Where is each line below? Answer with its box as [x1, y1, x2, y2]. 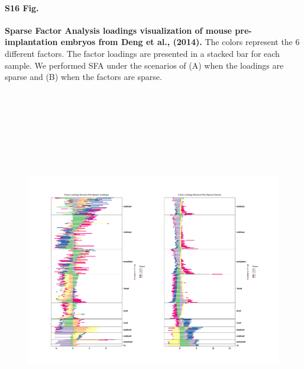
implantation [5, 36, 58, 48]
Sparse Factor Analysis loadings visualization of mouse [5, 24, 232, 36]
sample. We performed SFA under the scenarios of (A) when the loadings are [5, 59, 284, 71]
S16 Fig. [5, 1, 39, 14]
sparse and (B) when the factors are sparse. [5, 70, 162, 83]
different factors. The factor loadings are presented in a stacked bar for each [5, 47, 280, 59]
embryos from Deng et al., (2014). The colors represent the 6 [60, 36, 300, 48]
